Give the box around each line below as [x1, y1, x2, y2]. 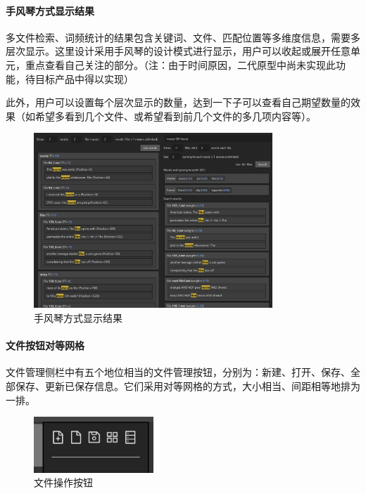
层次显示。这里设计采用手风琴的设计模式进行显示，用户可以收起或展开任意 [6, 44, 351, 58]
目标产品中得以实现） [34, 71, 134, 86]
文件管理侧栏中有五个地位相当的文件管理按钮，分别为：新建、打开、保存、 [6, 365, 351, 379]
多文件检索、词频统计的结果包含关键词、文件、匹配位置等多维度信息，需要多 [6, 30, 360, 44]
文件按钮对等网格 [6, 338, 84, 353]
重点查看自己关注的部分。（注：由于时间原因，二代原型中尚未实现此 [25, 57, 336, 72]
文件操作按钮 [34, 475, 93, 490]
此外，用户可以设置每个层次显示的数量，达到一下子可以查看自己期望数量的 [6, 95, 351, 110]
